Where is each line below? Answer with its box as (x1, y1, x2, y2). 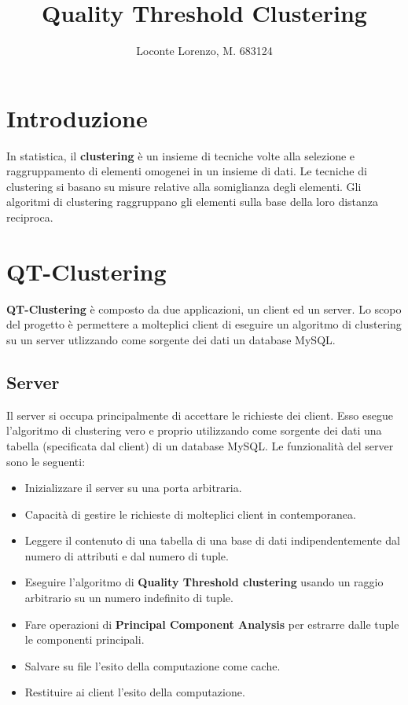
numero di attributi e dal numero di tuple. (24, 547, 229, 564)
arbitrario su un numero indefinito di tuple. (24, 589, 233, 606)
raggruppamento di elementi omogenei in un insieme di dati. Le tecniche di (6, 163, 367, 179)
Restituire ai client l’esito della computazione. (24, 684, 245, 700)
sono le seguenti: (6, 453, 86, 469)
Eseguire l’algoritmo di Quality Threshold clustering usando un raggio (24, 574, 384, 590)
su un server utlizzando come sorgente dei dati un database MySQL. (6, 331, 336, 347)
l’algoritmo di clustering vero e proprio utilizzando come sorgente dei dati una (6, 422, 382, 439)
